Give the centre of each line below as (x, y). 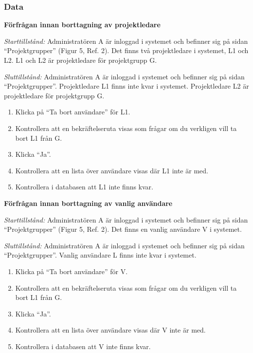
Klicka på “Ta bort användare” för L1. (73, 112)
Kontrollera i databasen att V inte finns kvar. (83, 346)
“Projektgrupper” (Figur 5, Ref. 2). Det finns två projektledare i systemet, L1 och (126, 50)
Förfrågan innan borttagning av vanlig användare (88, 203)
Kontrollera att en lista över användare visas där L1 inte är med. (112, 170)
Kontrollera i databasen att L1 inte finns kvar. (84, 187)
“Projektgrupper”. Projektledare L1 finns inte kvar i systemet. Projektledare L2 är (126, 86)
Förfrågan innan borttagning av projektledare (82, 25)
